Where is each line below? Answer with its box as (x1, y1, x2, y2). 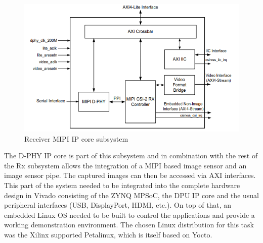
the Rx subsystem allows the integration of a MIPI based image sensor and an (4, 160, 247, 170)
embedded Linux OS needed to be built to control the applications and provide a (4, 209, 255, 220)
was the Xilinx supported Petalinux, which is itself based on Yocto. (4, 229, 212, 239)
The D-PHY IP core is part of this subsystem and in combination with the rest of (4, 150, 258, 161)
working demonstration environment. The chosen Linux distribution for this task (4, 219, 254, 230)
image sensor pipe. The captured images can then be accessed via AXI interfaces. (4, 170, 256, 180)
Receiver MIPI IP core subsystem (24, 133, 128, 144)
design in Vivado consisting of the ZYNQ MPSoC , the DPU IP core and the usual (4, 190, 259, 200)
